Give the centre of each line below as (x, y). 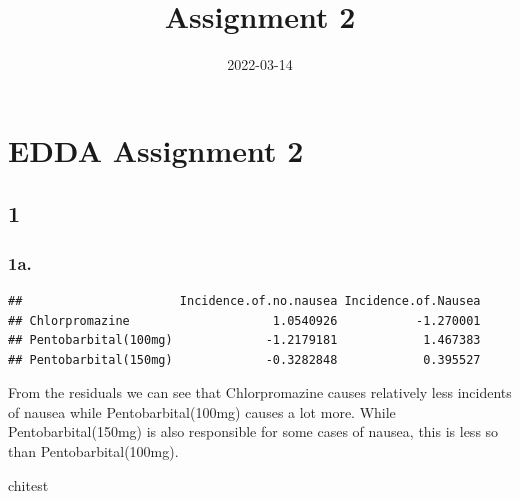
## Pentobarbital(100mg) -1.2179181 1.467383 (244, 340)
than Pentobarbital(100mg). (93, 451)
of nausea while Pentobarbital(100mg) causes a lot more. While (202, 411)
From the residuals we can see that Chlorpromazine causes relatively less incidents (260, 392)
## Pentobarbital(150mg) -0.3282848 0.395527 (244, 359)
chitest (28, 484)
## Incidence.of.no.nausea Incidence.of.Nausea (244, 300)
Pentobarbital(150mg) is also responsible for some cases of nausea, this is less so (253, 431)
